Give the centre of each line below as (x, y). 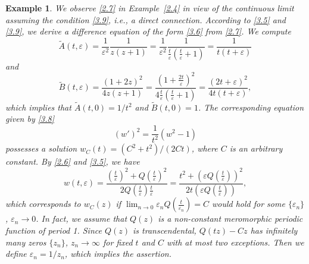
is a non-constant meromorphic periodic (230, 219)
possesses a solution (41, 148)
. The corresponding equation (251, 107)
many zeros (26, 242)
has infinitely (274, 230)
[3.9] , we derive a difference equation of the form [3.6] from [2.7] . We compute (148, 31)
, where (205, 148)
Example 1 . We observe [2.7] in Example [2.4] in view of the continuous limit (150, 8)
